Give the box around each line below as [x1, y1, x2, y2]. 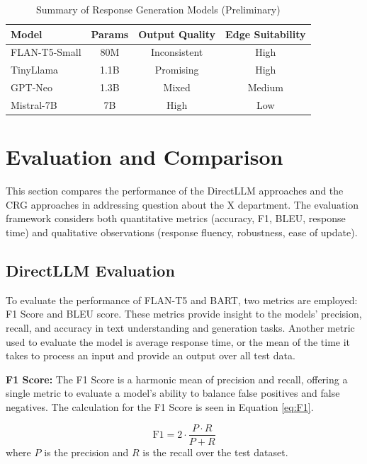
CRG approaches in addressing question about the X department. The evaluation [6, 197, 359, 211]
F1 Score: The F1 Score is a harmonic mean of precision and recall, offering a [6, 371, 348, 386]
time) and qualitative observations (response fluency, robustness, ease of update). [6, 224, 358, 239]
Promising [154, 62, 199, 77]
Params [91, 26, 129, 41]
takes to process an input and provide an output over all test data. [6, 348, 295, 363]
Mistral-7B [11, 97, 57, 112]
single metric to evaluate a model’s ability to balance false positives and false [6, 385, 340, 400]
